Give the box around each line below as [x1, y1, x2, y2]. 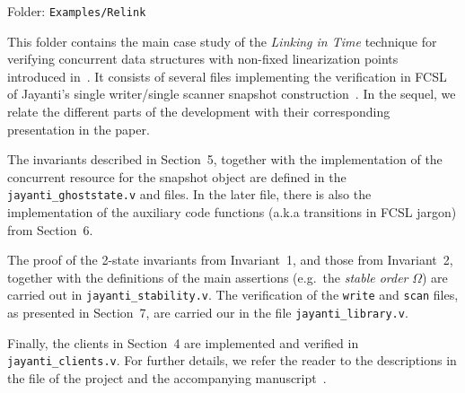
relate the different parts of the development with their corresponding [7, 102, 390, 121]
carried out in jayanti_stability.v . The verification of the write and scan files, [7, 285, 459, 304]
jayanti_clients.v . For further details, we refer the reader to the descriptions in [7, 351, 457, 370]
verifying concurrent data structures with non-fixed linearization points [7, 49, 399, 68]
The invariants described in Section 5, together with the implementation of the [7, 150, 443, 169]
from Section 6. [7, 220, 93, 239]
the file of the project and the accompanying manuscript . [7, 369, 327, 387]
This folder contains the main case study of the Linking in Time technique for [7, 31, 437, 50]
